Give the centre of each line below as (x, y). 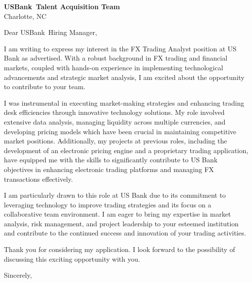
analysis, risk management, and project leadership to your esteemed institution (121, 223)
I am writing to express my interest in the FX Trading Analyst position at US (120, 48)
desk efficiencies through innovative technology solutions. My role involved (114, 112)
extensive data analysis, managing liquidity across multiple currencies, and (115, 121)
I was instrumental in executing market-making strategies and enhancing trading (124, 102)
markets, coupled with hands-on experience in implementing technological (114, 67)
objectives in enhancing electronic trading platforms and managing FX (109, 169)
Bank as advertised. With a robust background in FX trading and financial (116, 58)
